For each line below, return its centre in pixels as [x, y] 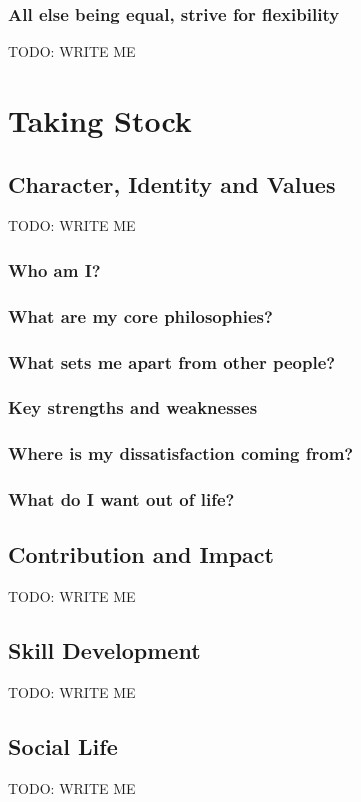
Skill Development [104, 650]
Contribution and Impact [141, 554]
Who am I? [54, 269]
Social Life [63, 746]
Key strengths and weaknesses [133, 407]
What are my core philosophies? [140, 315]
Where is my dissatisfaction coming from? [181, 453]
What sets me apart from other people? [172, 361]
